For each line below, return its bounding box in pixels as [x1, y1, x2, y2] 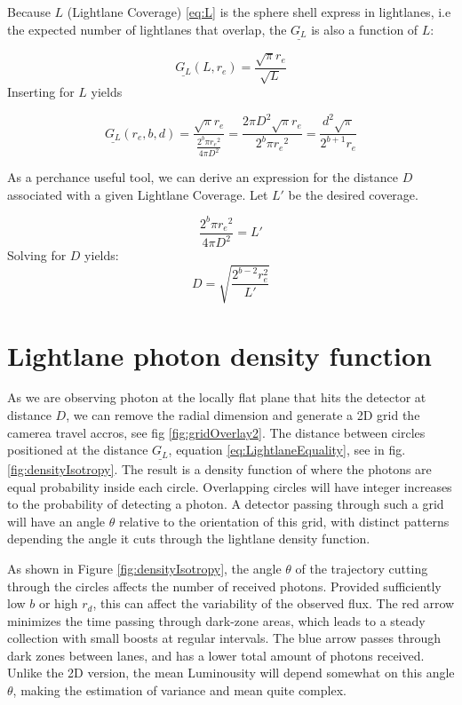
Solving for [7, 246, 67, 265]
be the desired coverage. [288, 185, 418, 203]
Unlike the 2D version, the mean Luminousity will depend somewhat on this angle [7, 663, 455, 682]
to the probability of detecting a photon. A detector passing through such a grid [7, 495, 444, 513]
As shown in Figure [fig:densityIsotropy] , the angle [7, 558, 282, 577]
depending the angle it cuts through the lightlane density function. [7, 529, 370, 548]
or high [38, 594, 78, 613]
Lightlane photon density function [7, 337, 432, 373]
